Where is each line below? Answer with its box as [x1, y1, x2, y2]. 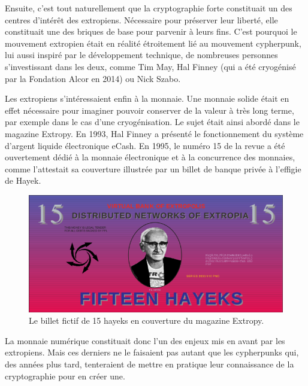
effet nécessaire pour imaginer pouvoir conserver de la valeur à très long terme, [5, 104, 294, 116]
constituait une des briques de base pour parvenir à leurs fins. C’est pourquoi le [5, 25, 297, 38]
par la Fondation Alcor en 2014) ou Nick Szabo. [5, 72, 181, 84]
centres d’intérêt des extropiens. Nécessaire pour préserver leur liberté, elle [5, 13, 278, 26]
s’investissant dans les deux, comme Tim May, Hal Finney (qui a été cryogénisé [5, 60, 296, 72]
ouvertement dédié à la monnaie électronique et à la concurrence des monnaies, [5, 151, 295, 163]
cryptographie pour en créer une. [5, 369, 125, 382]
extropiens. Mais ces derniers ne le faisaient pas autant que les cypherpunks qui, [5, 346, 299, 358]
